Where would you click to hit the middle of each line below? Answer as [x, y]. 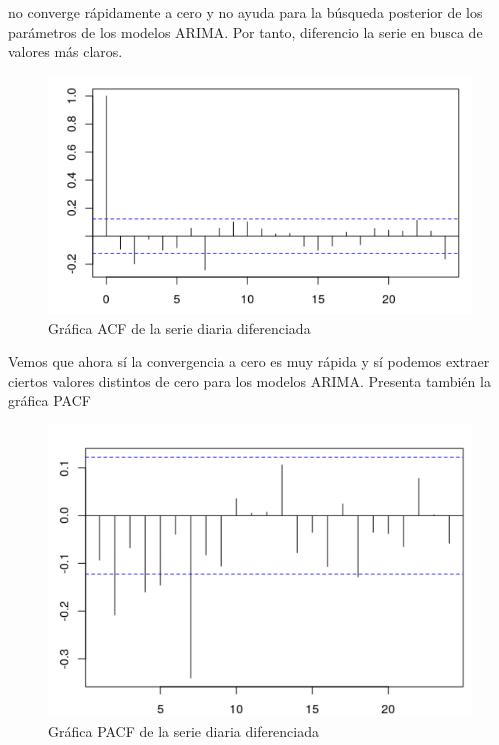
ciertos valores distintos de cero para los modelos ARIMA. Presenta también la [249, 380]
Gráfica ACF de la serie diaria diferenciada [179, 327]
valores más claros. [65, 51]
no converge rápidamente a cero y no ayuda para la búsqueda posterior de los [245, 12]
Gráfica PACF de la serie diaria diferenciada [184, 730]
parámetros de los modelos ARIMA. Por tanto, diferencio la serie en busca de [245, 31]
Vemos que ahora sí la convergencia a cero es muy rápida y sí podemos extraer [249, 361]
